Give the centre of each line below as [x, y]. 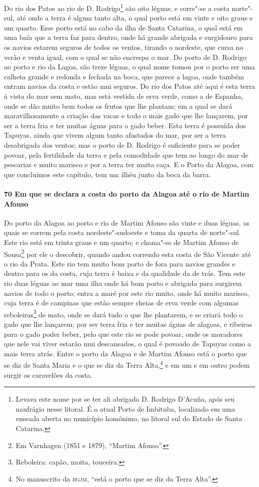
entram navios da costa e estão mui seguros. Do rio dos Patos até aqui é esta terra [129, 86]
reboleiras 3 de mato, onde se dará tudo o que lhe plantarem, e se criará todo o [124, 313]
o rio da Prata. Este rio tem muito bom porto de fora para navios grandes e [120, 263]
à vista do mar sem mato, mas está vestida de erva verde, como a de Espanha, [124, 96]
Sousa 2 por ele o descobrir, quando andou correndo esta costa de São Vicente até [128, 253]
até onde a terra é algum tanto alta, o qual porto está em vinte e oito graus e [135, 18]
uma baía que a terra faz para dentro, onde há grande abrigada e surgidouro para [129, 37]
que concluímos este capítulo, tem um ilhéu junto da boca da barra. [108, 174]
